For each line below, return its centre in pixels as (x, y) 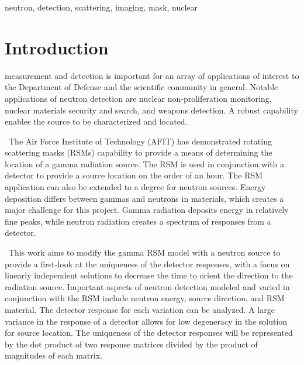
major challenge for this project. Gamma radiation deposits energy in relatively (147, 210)
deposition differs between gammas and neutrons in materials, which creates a (144, 198)
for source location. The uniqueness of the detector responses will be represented (149, 333)
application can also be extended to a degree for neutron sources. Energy (135, 187)
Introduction (57, 47)
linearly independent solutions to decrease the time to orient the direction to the (149, 275)
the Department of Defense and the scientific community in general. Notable (141, 87)
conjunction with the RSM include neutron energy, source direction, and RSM (145, 298)
